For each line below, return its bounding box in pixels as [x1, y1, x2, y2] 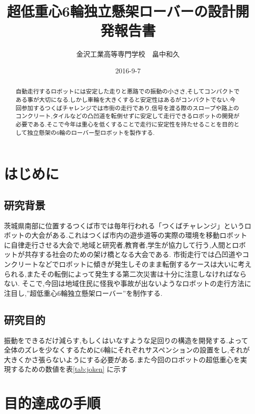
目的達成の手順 [4, 393, 101, 413]
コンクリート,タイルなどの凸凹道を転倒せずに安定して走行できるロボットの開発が [15, 112, 240, 120]
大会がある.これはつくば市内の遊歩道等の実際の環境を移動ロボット [31, 230, 247, 240]
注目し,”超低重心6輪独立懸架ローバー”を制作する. [4, 287, 162, 298]
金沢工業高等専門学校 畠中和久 [76, 49, 180, 59]
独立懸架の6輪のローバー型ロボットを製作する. [27, 128, 155, 136]
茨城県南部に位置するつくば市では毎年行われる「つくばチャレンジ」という [4, 220, 245, 230]
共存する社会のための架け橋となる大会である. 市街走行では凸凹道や [24, 249, 242, 259]
